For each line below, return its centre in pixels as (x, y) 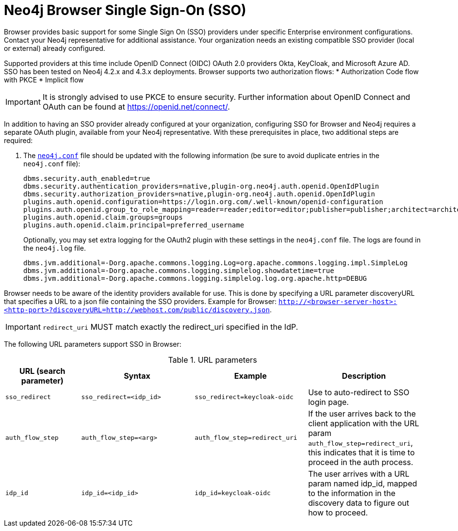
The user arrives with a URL (359, 474)
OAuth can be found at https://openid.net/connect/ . (136, 106)
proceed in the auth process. (361, 462)
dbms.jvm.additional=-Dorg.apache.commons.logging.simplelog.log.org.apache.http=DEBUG (195, 278)
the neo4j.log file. (55, 248)
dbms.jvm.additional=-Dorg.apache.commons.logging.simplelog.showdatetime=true (179, 270)
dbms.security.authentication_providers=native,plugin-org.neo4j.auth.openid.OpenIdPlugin (201, 186)
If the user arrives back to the (362, 413)
